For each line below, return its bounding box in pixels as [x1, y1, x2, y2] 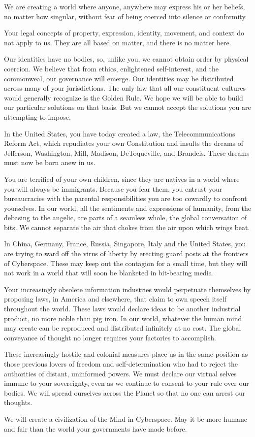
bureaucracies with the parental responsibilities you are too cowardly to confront [4, 193, 247, 203]
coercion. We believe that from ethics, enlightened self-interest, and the [4, 63, 219, 73]
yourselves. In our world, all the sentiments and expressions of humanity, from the [4, 202, 252, 213]
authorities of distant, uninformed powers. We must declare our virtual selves [4, 368, 237, 378]
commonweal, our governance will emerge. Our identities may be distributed [4, 73, 234, 83]
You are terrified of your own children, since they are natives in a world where [4, 173, 240, 184]
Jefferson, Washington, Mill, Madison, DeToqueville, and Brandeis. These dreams [4, 147, 250, 158]
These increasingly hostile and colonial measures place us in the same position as [4, 349, 248, 359]
